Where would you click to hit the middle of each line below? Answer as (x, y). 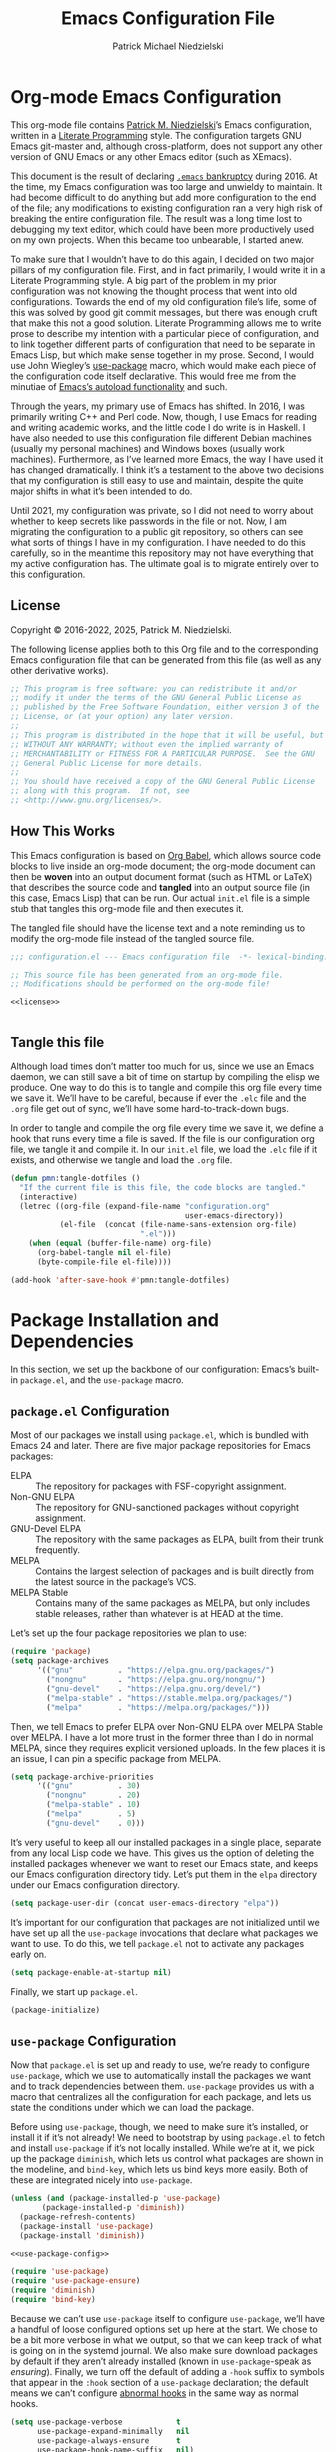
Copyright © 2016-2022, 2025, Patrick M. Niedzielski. (121, 629)
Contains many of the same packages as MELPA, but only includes (173, 1603)
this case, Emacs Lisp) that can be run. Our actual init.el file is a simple (160, 898)
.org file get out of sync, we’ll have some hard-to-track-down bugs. (150, 1108)
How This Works (63, 831)
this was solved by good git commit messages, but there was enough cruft (164, 312)
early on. (28, 1954)
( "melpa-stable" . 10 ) (93, 1805)
